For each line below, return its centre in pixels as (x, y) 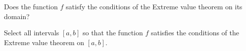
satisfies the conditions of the (195, 33)
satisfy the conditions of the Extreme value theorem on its (154, 6)
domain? (17, 16)
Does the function (31, 6)
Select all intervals (32, 33)
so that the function (113, 33)
